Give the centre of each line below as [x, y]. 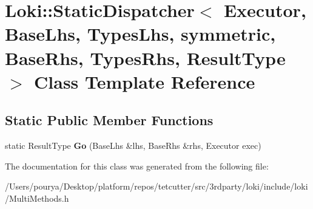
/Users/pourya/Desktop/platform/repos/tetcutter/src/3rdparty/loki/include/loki [156, 186]
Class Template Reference [145, 81]
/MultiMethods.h [37, 198]
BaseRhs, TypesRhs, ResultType [145, 57]
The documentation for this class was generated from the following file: [137, 166]
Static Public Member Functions [109, 120]
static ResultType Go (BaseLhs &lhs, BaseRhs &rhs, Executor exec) [133, 146]
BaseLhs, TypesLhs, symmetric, [140, 34]
